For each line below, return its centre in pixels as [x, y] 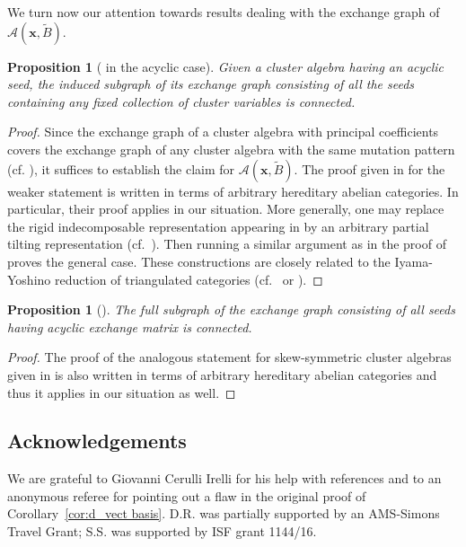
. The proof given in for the [369, 168]
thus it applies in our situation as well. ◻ [122, 392]
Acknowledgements [97, 441]
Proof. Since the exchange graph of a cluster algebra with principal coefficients [223, 132]
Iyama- [413, 261]
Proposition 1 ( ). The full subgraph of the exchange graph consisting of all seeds [231, 309]
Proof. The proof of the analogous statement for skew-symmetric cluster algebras [229, 357]
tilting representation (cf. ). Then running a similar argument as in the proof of [227, 244]
